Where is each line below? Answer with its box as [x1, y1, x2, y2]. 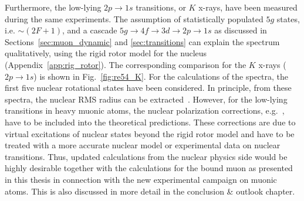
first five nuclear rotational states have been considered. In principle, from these [5, 81, 292, 94]
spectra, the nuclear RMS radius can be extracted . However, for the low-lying [5, 93, 288, 105]
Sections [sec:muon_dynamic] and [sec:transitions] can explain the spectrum [5, 35, 280, 47]
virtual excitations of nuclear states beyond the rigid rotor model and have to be [5, 127, 295, 139]
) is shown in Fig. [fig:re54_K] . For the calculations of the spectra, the [33, 70, 289, 82]
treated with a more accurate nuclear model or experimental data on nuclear [5, 139, 281, 151]
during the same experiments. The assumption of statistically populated [5, 12, 264, 25]
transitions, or [136, 1, 186, 13]
